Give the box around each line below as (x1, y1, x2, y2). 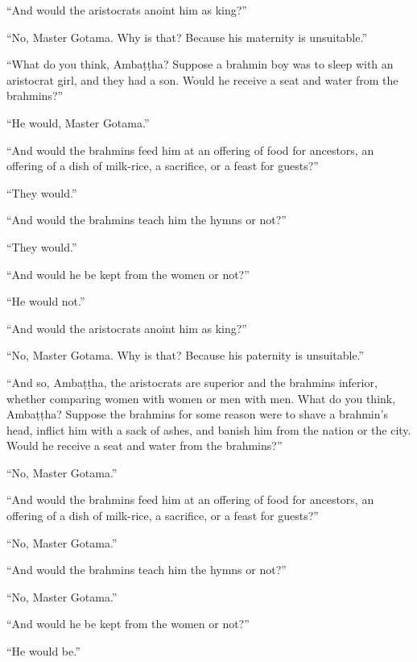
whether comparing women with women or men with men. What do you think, (6, 389, 396, 406)
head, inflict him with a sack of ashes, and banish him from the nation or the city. (6, 421, 411, 438)
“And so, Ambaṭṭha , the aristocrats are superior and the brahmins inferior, (6, 373, 378, 390)
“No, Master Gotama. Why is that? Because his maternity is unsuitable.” (6, 28, 368, 45)
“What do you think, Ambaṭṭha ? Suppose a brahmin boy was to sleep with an (6, 56, 394, 73)
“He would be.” (6, 643, 81, 660)
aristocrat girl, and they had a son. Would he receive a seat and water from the (6, 71, 398, 88)
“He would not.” (6, 293, 85, 310)
